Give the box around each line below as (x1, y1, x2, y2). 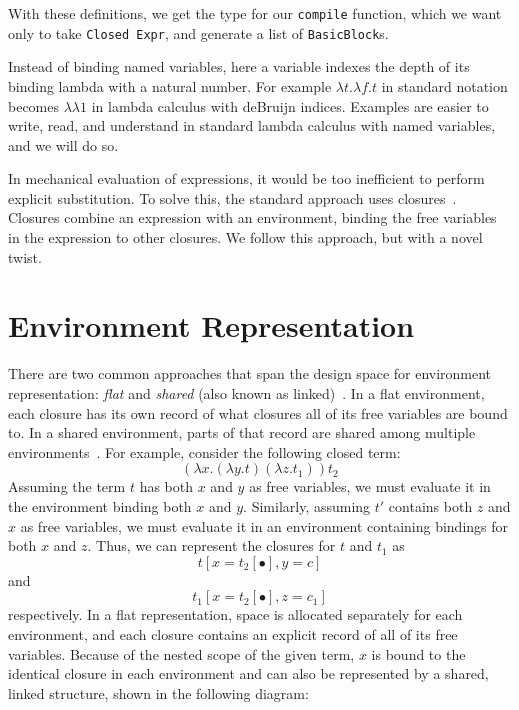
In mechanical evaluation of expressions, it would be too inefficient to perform (8, 168, 485, 189)
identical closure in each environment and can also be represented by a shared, (8, 663, 489, 684)
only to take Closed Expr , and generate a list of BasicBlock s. (8, 22, 389, 43)
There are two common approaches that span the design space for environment (8, 363, 492, 384)
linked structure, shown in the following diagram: (8, 682, 309, 703)
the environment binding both (8, 495, 192, 516)
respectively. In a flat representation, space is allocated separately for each (8, 604, 463, 625)
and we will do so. (8, 134, 119, 155)
